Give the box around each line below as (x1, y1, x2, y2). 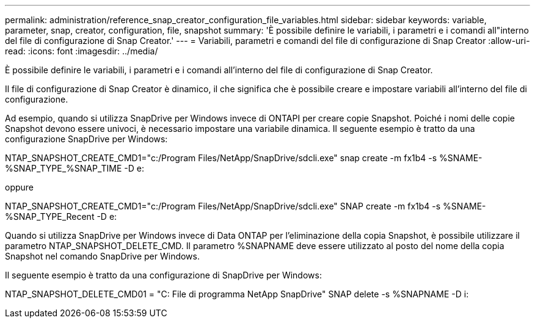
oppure (5, 182, 34, 192)
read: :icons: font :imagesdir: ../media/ (5, 46, 158, 56)
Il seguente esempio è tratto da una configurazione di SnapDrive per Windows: (5, 270, 322, 280)
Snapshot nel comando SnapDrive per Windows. (5, 251, 200, 261)
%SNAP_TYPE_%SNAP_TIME (5, 163, 122, 173)
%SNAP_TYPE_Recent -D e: (5, 211, 117, 222)
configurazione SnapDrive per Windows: (5, 134, 168, 144)
